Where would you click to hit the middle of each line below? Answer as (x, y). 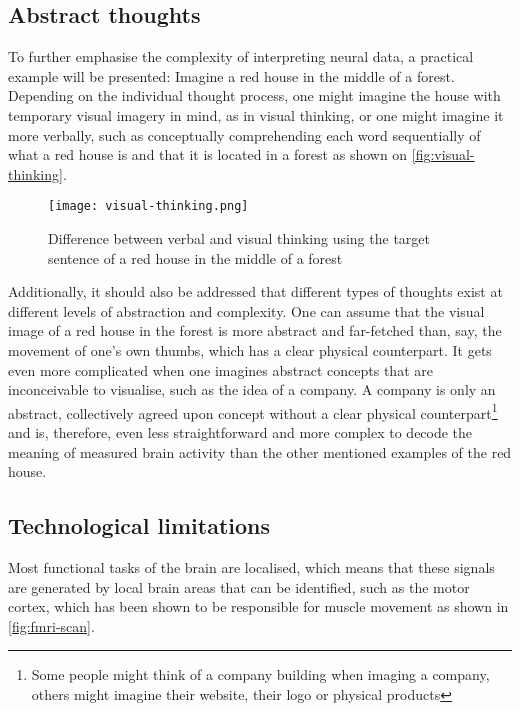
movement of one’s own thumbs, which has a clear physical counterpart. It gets (250, 349)
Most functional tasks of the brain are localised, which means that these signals (251, 567)
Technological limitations (139, 525)
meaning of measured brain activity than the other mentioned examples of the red (260, 451)
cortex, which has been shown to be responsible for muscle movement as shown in (258, 606)
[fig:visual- (443, 154)
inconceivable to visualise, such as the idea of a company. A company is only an (252, 389)
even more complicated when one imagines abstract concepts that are (220, 369)
